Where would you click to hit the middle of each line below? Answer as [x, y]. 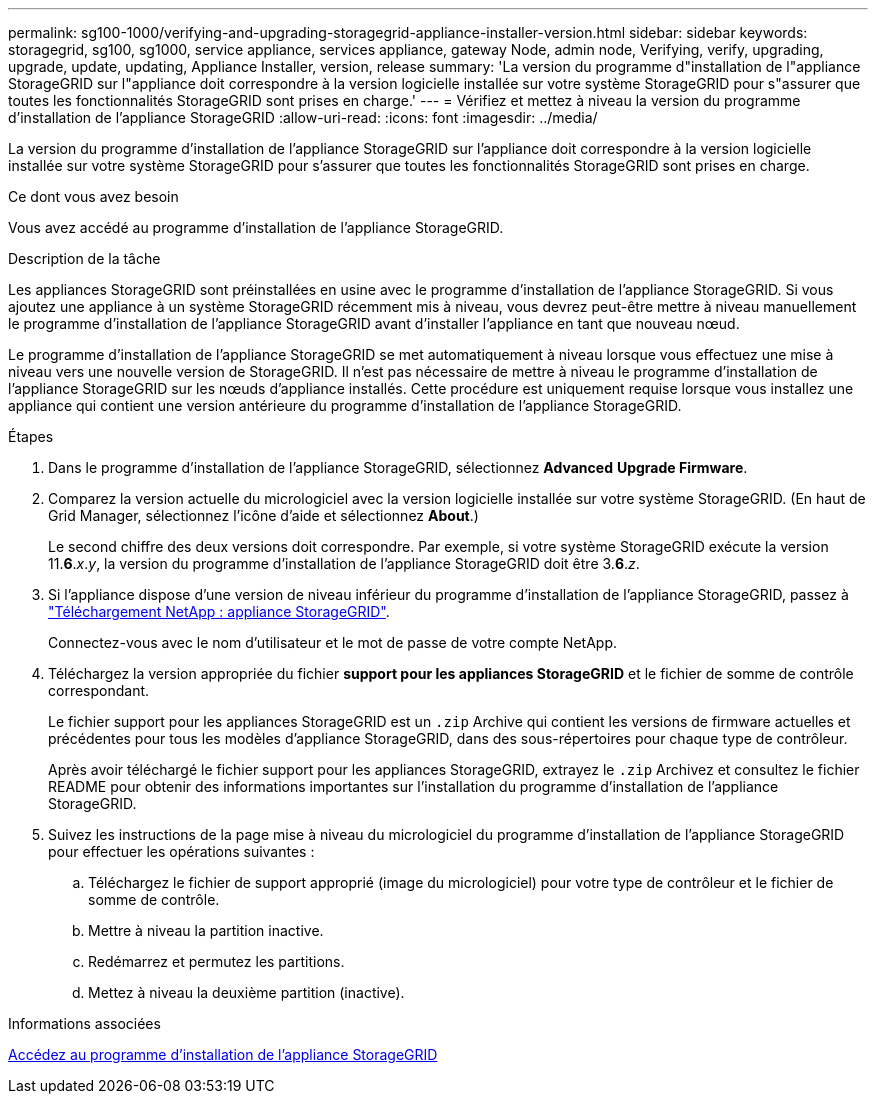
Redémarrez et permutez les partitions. [216, 961]
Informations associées [84, 1023]
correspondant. [99, 690]
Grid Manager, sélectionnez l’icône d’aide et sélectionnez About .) [263, 515]
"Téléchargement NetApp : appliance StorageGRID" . [219, 611]
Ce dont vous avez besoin [93, 196]
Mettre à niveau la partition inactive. [206, 930]
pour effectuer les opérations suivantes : [181, 851]
